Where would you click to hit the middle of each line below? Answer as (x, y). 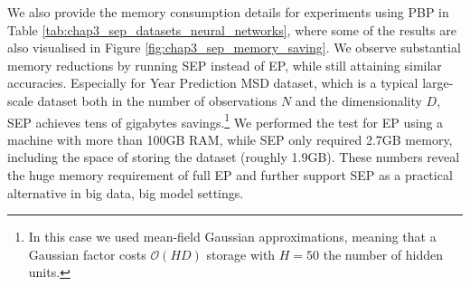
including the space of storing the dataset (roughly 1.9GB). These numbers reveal (234, 157)
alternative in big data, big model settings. (126, 192)
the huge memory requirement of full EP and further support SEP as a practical (230, 175)
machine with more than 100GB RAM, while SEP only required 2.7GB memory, (230, 139)
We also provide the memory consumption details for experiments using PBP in (228, 12)
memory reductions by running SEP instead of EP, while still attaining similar (225, 65)
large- (438, 83)
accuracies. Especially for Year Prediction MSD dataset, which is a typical (213, 83)
